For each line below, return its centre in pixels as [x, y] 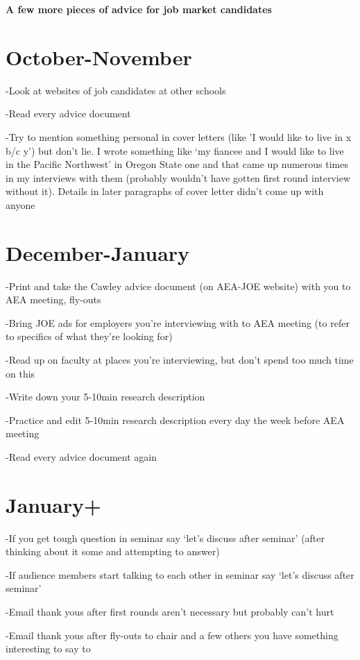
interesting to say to [48, 649]
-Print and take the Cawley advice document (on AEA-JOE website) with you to [178, 286]
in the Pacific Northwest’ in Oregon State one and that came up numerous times [177, 164]
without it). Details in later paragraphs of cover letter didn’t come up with [165, 191]
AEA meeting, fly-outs [53, 299]
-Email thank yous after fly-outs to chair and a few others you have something [172, 635]
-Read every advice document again [81, 456]
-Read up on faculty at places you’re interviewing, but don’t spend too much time [180, 359]
